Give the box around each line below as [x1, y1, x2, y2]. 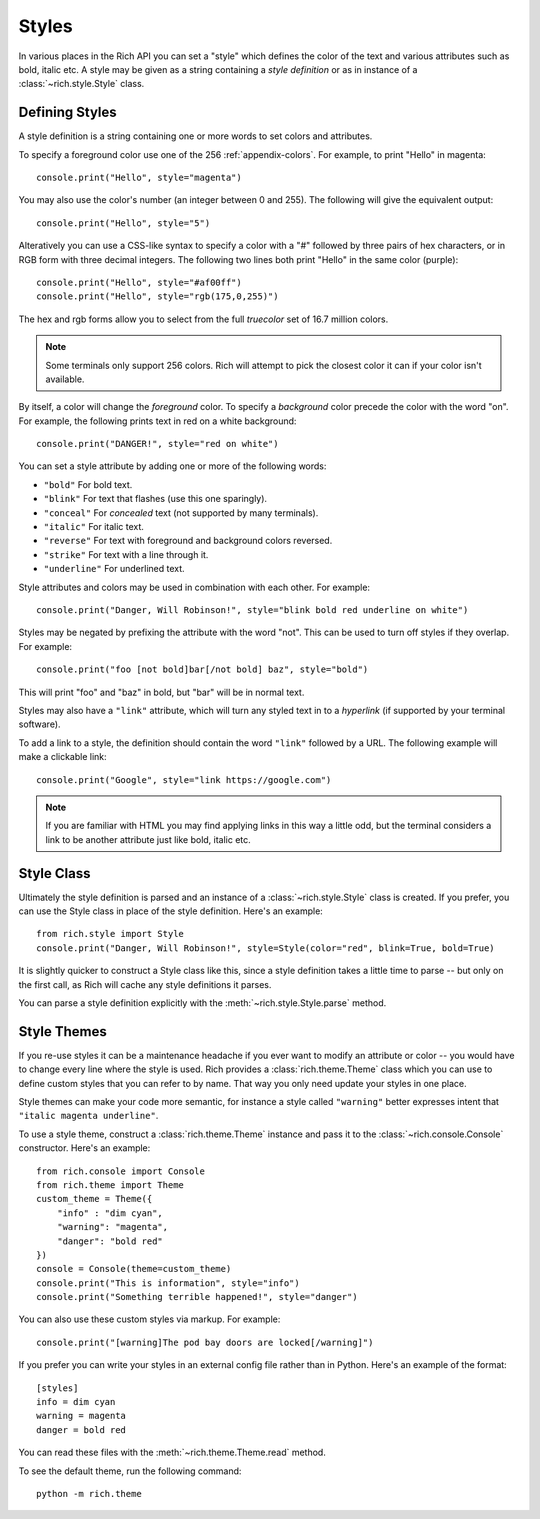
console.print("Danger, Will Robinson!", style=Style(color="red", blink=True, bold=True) [36, 942, 495, 954]
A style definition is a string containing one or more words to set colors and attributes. [18, 130, 373, 142]
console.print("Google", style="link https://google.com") [36, 774, 332, 785]
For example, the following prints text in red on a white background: [18, 415, 297, 427]
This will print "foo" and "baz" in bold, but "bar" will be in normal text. [18, 686, 305, 698]
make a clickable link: [18, 751, 107, 763]
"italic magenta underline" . [18, 1110, 159, 1122]
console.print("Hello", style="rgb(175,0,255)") [36, 291, 279, 302]
